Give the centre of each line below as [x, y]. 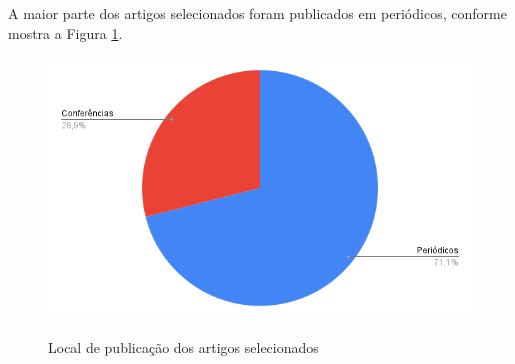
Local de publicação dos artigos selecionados [183, 346]
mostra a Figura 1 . [65, 32]
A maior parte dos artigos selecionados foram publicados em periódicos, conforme [257, 13]
